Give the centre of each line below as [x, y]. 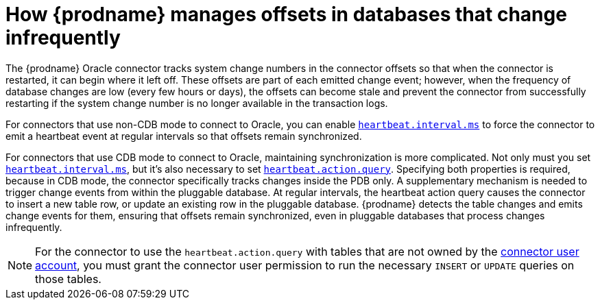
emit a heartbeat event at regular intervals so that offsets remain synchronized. [184, 136]
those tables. [68, 279]
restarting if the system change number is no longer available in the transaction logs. [197, 103]
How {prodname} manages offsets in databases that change [286, 14]
